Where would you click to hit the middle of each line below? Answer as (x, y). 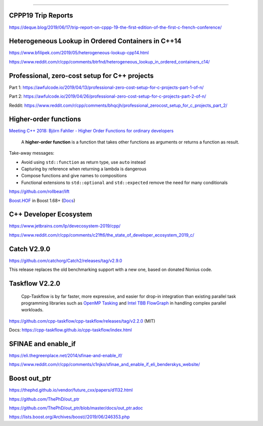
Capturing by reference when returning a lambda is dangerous (84, 169)
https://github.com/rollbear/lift (39, 192)
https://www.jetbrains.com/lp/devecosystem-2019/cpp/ (65, 226)
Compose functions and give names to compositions (74, 176)
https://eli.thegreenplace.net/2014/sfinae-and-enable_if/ (66, 355)
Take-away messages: (32, 153)
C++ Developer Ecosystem (51, 214)
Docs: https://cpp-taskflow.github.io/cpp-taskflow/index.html (70, 330)
